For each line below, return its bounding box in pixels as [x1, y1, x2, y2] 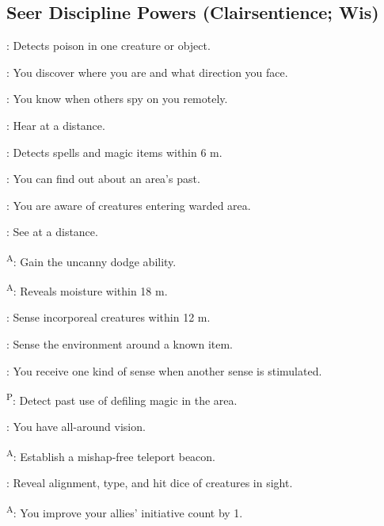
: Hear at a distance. [6, 116, 105, 133]
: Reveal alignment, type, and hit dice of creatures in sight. [6, 475, 293, 491]
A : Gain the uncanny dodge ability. [6, 250, 177, 269]
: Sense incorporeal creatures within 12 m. [6, 309, 211, 326]
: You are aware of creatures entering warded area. [6, 196, 251, 213]
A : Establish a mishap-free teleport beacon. [6, 446, 215, 464]
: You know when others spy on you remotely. [6, 90, 228, 107]
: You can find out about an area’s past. [6, 170, 200, 187]
